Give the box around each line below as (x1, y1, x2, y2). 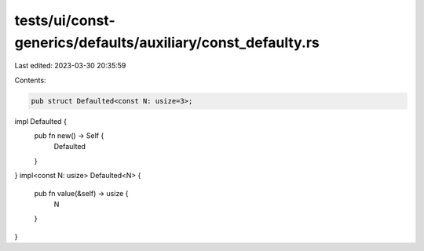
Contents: (14, 75, 46, 85)
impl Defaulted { (14, 116, 67, 125)
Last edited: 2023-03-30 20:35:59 (14, 61, 126, 71)
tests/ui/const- (14, 12, 115, 29)
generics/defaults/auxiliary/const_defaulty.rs (14, 34, 320, 51)
